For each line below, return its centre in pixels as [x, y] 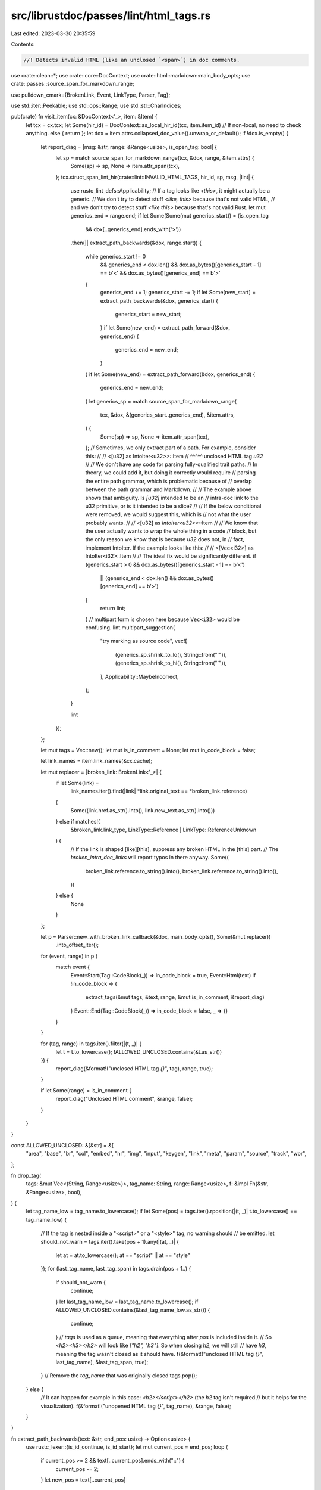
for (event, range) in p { [69, 956]
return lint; [113, 609]
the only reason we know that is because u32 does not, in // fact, [165, 539]
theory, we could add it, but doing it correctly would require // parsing [171, 473]
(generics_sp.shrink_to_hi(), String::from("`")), [171, 663]
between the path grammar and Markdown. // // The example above [169, 489]
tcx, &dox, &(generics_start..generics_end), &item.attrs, [167, 415]
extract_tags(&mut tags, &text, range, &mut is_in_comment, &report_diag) [175, 997]
